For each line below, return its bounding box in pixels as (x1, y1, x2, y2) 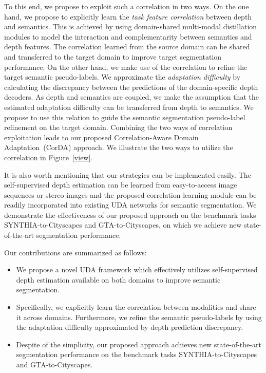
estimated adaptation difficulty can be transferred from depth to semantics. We (4, 101, 254, 112)
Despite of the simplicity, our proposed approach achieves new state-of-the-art (16, 339, 261, 349)
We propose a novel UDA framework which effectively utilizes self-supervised (16, 264, 258, 275)
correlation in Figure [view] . (4, 152, 93, 162)
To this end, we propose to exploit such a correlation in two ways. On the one (4, 1, 249, 11)
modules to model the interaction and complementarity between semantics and (4, 31, 252, 42)
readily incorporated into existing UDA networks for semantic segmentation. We (4, 199, 257, 210)
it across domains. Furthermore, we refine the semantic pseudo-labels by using (16, 311, 262, 322)
